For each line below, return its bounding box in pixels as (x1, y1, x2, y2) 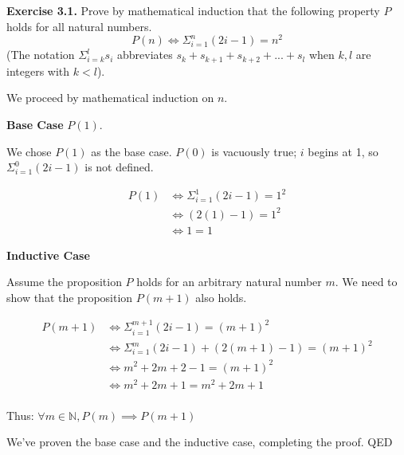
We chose (6, 143, 52, 159)
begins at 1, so (308, 143, 379, 159)
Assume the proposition (6, 273, 122, 290)
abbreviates (117, 46, 173, 63)
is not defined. (84, 159, 154, 175)
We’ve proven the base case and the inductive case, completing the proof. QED (6, 433, 393, 450)
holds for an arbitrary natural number (136, 273, 322, 290)
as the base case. (91, 143, 172, 159)
